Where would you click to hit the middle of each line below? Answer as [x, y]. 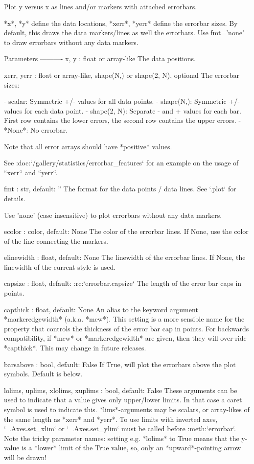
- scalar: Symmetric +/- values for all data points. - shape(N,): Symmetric [115, 101]
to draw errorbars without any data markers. [71, 42]
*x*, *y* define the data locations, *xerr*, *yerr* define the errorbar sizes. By [121, 23]
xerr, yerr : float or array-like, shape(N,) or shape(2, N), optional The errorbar [122, 75]
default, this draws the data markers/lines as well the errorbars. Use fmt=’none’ [124, 33]
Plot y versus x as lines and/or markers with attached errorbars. [101, 6]
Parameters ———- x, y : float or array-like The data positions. [100, 58]
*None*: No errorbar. [36, 129]
